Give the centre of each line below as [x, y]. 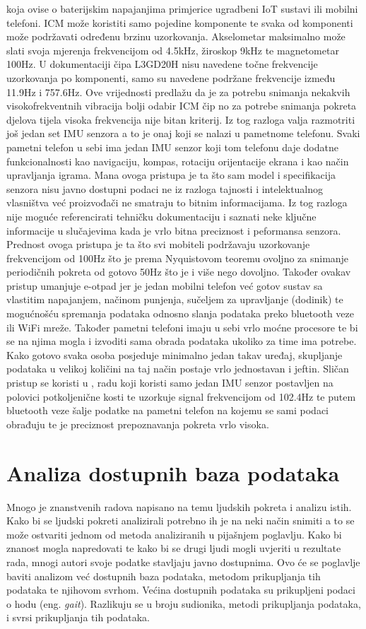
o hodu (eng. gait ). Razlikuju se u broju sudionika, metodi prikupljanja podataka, [184, 603]
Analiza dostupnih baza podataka [173, 472]
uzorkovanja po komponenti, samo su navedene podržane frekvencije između [171, 77]
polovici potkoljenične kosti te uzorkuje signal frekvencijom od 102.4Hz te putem [181, 396]
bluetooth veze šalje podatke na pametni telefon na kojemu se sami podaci [167, 410]
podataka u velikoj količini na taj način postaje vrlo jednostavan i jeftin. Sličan [178, 369]
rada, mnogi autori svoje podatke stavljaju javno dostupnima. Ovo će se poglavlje [183, 562]
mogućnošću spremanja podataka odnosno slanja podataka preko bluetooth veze [180, 313]
